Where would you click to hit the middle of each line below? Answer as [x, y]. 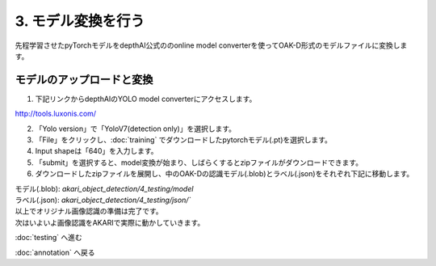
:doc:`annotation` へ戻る [55, 252]
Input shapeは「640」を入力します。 [96, 151]
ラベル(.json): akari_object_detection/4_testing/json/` [103, 200]
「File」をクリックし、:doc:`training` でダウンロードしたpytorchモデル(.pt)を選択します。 [184, 140]
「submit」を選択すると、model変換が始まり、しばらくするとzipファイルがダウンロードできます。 [199, 163]
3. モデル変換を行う [80, 21]
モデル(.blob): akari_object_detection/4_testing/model [104, 188]
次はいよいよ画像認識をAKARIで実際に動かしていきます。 [110, 222]
